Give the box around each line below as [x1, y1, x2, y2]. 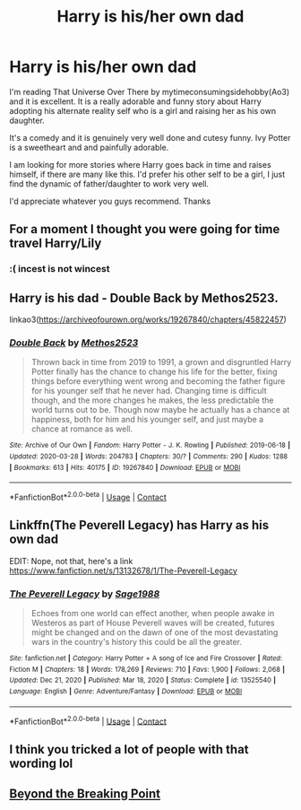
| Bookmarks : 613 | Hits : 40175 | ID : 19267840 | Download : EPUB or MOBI [9, 463, 241, 472]
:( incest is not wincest [9, 263, 110, 275]
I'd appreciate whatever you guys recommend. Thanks [9, 196, 211, 206]
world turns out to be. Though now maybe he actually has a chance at [30, 405, 290, 415]
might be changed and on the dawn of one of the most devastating [30, 627, 279, 638]
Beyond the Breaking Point [9, 787, 161, 802]
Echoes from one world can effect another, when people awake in [30, 608, 275, 619]
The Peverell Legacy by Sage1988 [9, 588, 160, 600]
